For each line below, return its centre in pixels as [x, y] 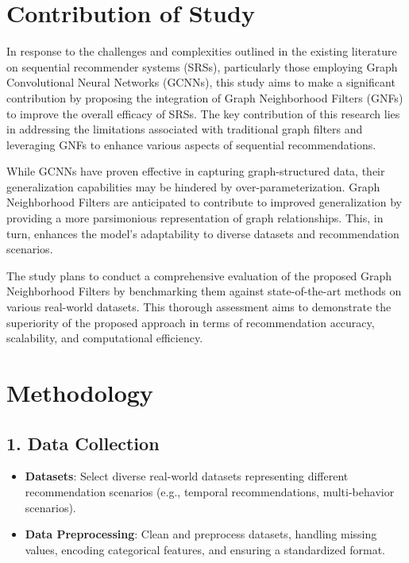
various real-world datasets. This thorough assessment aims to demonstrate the [199, 307]
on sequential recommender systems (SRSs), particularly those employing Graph [202, 66]
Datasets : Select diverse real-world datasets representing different [187, 476]
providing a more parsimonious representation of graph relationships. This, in [195, 218]
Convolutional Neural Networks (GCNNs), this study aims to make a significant [201, 82]
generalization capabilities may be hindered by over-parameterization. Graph [193, 186]
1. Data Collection [83, 443]
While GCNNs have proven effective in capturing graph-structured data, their [196, 171]
